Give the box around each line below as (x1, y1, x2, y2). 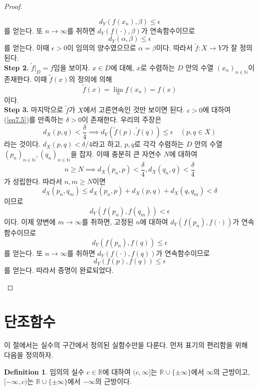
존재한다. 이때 (4, 73, 47, 84)
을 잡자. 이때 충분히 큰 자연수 (70, 148, 162, 159)
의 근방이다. (95, 376, 132, 387)
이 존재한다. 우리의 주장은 (81, 114, 162, 125)
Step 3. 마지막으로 (4, 104, 63, 115)
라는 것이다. (4, 139, 40, 149)
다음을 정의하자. (4, 350, 53, 360)
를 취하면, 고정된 (82, 216, 134, 226)
